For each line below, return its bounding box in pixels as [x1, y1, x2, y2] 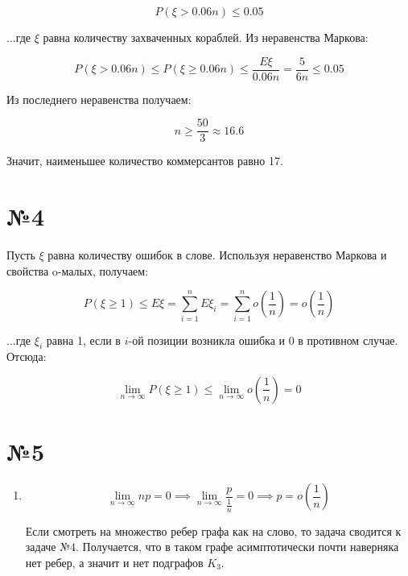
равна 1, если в [46, 331, 121, 348]
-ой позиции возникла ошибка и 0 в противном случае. [128, 331, 398, 348]
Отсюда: [6, 348, 47, 365]
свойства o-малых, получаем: [6, 262, 149, 279]
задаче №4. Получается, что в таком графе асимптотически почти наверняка [25, 538, 399, 555]
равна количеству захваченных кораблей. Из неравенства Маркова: [43, 29, 369, 45]
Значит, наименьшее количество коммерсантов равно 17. [6, 152, 283, 169]
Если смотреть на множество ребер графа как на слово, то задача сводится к [25, 522, 402, 539]
